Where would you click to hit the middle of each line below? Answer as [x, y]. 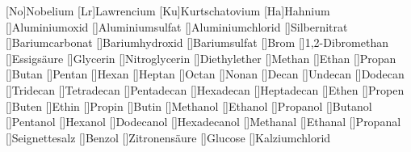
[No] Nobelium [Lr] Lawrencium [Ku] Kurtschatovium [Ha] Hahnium [168, 11]
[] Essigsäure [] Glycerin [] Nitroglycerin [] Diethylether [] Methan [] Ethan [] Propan [201, 58]
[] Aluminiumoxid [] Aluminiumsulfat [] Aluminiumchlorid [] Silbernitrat [177, 26]
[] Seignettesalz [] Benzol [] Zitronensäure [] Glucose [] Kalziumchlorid [168, 137]
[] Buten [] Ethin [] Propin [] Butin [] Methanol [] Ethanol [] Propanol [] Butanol [189, 106]
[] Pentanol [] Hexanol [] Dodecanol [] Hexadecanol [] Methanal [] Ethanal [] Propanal [203, 122]
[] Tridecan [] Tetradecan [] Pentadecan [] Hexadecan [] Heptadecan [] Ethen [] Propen [205, 89]
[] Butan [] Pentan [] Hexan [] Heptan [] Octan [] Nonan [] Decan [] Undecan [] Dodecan [205, 74]
